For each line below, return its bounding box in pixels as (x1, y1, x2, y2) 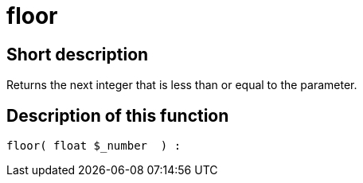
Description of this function (6, 105, 229, 126)
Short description (6, 44, 149, 64)
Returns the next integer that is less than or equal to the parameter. (6, 78, 357, 92)
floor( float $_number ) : (6, 139, 181, 153)
